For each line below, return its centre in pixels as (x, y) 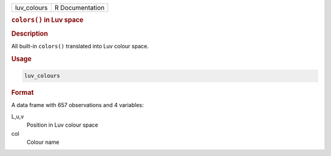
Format (22, 93)
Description (30, 34)
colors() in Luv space (48, 20)
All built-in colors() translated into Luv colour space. (80, 46)
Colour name (43, 142)
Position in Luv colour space (62, 125)
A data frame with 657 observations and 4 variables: (78, 105)
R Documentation (79, 8)
